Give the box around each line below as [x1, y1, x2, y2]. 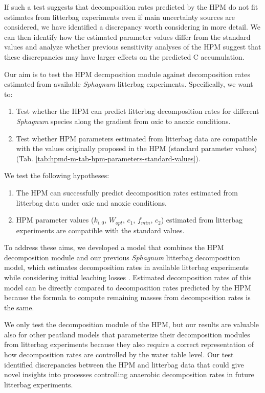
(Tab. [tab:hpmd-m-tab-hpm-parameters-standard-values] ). [16, 153, 201, 163]
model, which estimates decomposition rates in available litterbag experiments [4, 262, 249, 273]
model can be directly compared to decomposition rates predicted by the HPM [4, 282, 251, 292]
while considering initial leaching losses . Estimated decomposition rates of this [4, 272, 252, 282]
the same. [4, 302, 34, 312]
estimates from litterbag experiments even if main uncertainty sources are [4, 11, 235, 22]
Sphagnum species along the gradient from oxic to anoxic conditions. [16, 115, 231, 126]
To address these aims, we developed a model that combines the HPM [4, 242, 224, 253]
